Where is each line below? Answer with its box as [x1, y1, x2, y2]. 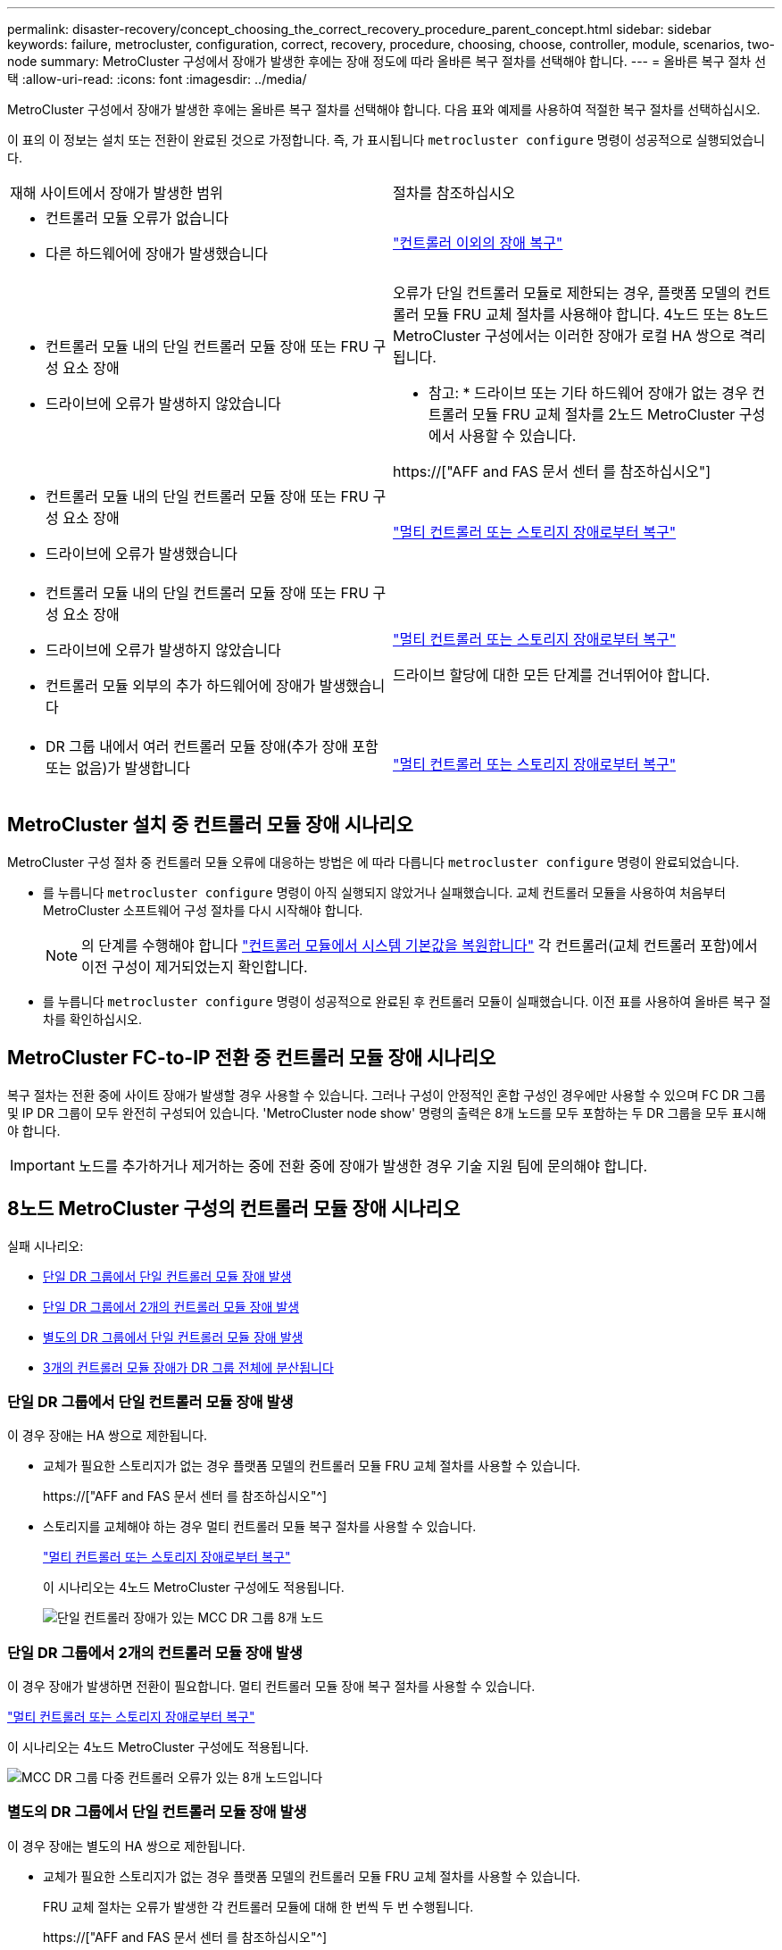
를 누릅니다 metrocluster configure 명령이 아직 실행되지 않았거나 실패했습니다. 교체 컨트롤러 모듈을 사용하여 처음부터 [43, 884, 726, 900]
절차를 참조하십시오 [393, 184, 515, 202]
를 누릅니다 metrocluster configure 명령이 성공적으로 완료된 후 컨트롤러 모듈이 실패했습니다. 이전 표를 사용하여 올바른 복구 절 [43, 993, 771, 1009]
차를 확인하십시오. [43, 1011, 143, 1027]
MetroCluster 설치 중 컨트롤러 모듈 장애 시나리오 [7, 813, 413, 837]
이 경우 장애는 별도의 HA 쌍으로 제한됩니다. [7, 1837, 245, 1854]
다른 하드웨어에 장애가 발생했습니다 [46, 245, 269, 262]
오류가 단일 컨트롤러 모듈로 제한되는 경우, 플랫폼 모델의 [393, 284, 741, 302]
